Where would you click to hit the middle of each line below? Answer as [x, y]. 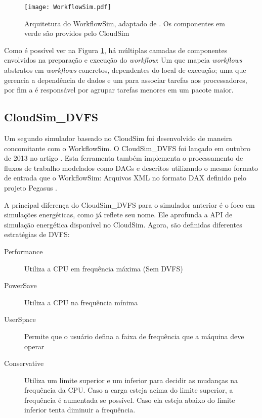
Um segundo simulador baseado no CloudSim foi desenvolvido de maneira [118, 138]
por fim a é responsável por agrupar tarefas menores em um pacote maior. [119, 90]
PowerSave [20, 285]
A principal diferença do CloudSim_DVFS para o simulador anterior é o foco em [129, 204]
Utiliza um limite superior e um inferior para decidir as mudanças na [131, 380]
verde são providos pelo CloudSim [77, 33]
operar [34, 346]
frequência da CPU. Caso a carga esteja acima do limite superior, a [129, 390]
